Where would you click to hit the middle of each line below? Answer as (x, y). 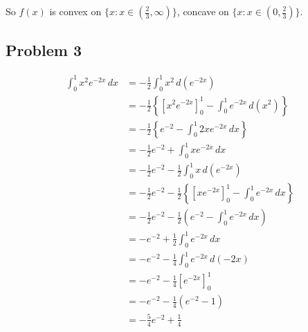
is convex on (75, 11)
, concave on (203, 11)
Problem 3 (44, 50)
